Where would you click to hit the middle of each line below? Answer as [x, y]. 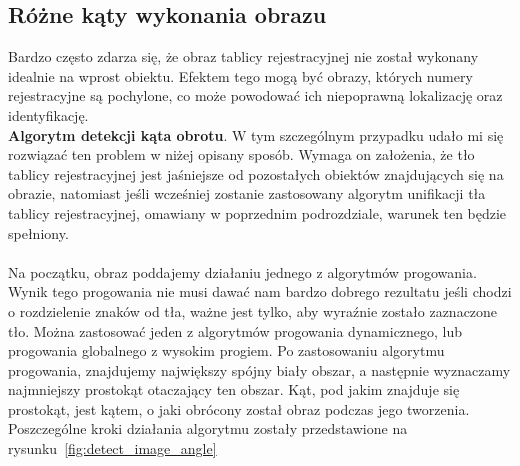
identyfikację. [48, 114]
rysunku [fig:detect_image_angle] [112, 448]
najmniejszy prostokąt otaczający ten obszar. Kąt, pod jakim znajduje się [234, 389]
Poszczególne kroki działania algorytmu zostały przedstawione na [208, 428]
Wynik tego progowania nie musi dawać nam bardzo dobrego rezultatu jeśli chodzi [260, 291]
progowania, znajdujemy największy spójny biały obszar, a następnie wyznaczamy [259, 369]
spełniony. [38, 232]
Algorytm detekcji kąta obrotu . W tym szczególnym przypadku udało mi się [256, 134]
